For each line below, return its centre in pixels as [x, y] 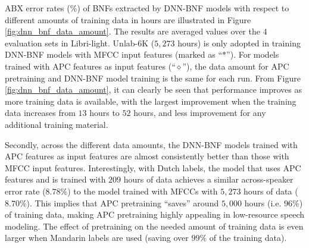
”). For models [253, 54]
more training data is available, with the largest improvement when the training [151, 101]
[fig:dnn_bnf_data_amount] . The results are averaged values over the [132, 31]
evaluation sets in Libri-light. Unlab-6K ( [80, 43]
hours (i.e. [263, 203]
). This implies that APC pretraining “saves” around [123, 203]
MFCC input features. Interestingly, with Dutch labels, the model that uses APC [153, 167]
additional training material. [57, 124]
